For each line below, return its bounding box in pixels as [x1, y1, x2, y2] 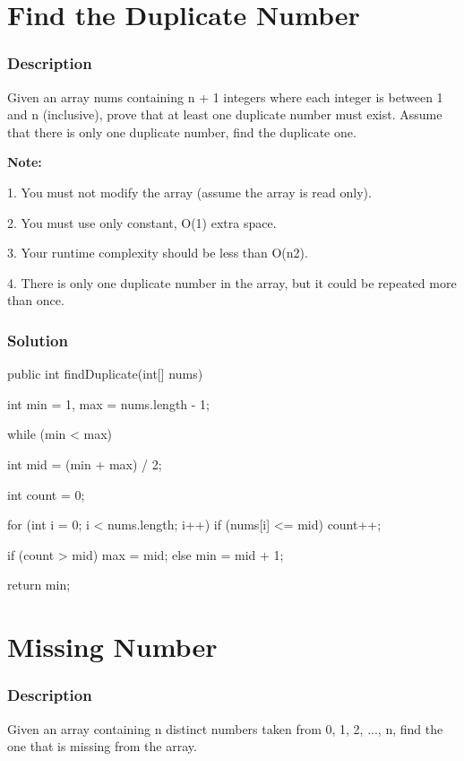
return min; [7, 575, 71, 594]
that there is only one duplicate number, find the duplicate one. [7, 122, 357, 141]
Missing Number [7, 628, 218, 665]
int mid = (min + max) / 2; [7, 454, 162, 473]
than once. [7, 291, 64, 310]
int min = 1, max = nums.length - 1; [7, 394, 211, 413]
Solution [7, 328, 68, 351]
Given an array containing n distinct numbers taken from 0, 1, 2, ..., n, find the [7, 719, 443, 738]
